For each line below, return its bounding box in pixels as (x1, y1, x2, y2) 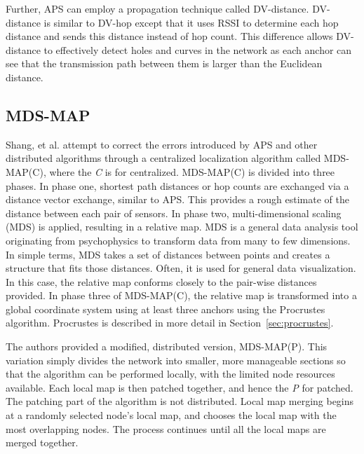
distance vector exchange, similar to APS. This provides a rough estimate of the (6, 192, 349, 207)
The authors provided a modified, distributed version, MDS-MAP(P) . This (6, 339, 328, 354)
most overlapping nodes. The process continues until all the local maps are (6, 421, 326, 436)
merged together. (6, 435, 79, 450)
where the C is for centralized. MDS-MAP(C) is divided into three (49, 164, 335, 179)
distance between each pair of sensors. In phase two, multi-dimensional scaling (6, 205, 342, 220)
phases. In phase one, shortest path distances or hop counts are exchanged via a (6, 178, 349, 193)
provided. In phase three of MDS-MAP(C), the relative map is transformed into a (6, 288, 357, 303)
